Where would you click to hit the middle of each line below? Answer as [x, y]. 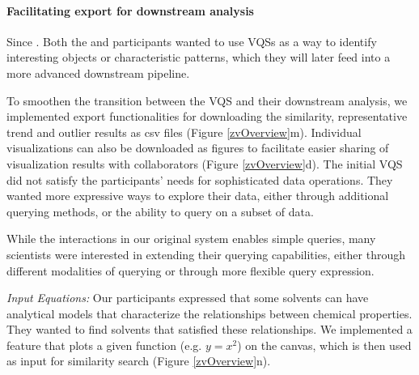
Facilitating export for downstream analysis [130, 10]
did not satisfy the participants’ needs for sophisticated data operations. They [200, 179]
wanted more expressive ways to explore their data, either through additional [198, 196]
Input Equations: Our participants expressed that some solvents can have [188, 298]
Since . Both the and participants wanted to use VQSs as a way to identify [192, 41]
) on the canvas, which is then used [324, 345]
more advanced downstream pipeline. [98, 72]
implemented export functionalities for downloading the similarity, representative [207, 116]
